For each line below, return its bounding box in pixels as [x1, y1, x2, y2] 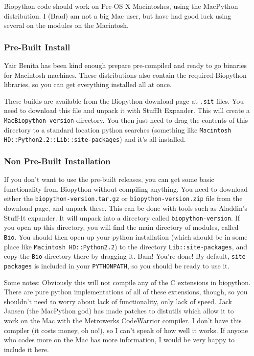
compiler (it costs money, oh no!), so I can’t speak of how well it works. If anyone [4, 325, 248, 335]
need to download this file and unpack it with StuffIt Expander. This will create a [4, 105, 250, 115]
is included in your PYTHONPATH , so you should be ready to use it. [34, 260, 230, 270]
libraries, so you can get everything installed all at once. [4, 79, 172, 89]
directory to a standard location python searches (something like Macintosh [4, 124, 231, 134]
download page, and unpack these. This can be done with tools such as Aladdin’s [4, 203, 248, 213]
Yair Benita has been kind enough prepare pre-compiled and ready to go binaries [4, 60, 247, 70]
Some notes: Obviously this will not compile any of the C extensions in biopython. [4, 277, 251, 287]
